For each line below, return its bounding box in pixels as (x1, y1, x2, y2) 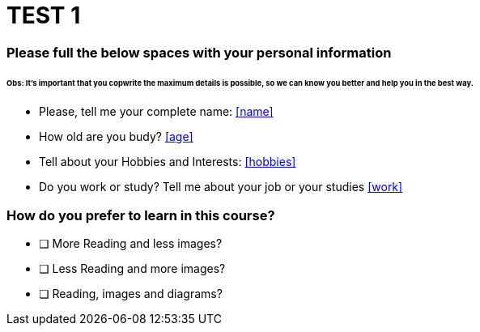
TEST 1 (6, 2, 81, 29)
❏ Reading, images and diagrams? (39, 287, 223, 301)
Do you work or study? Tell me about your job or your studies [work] (39, 180, 403, 194)
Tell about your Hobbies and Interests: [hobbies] (39, 155, 296, 169)
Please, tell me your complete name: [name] (39, 104, 274, 119)
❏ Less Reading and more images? (39, 262, 226, 276)
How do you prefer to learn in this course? (6, 206, 275, 223)
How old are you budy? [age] (39, 130, 193, 144)
